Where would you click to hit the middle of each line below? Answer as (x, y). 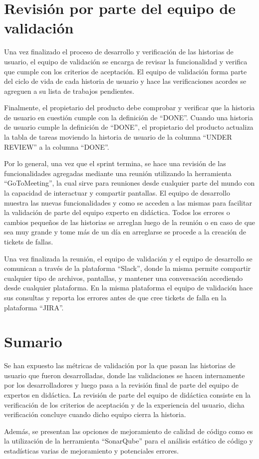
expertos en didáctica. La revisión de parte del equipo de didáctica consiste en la (128, 395)
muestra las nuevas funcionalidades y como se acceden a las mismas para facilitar (128, 202)
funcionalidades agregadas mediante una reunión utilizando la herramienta (118, 173)
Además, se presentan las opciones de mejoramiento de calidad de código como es (129, 431)
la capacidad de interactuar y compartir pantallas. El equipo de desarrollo (117, 193)
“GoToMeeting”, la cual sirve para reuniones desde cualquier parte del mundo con (129, 183)
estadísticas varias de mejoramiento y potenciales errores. (92, 451)
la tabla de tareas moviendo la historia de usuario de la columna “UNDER (118, 137)
